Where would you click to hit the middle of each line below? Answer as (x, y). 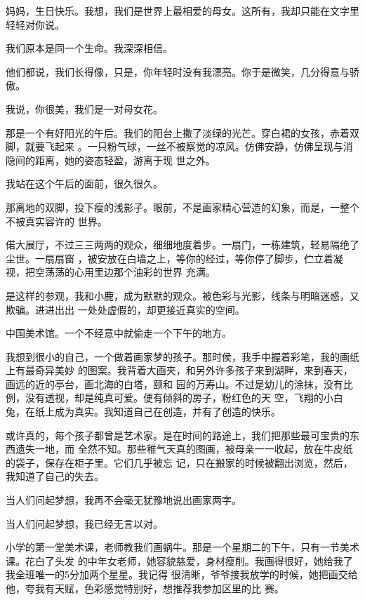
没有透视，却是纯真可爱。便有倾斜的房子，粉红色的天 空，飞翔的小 (179, 398)
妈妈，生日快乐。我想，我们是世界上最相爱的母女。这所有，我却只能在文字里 (182, 11)
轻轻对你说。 (35, 24)
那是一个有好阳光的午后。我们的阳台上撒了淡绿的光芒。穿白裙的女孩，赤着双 (182, 132)
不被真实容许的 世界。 (57, 221)
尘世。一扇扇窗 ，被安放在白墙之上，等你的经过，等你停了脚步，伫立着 (170, 258)
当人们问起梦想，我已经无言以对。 (84, 523)
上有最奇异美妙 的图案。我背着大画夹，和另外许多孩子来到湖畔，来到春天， (179, 370)
